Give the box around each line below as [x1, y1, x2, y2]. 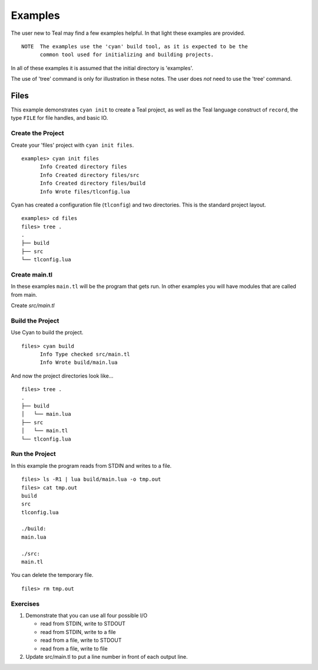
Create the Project [11, 129, 64, 137]
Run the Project [11, 450, 56, 458]
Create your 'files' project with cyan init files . [11, 142, 134, 149]
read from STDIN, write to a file [40, 628, 116, 635]
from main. [11, 291, 38, 298]
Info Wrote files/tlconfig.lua [39, 188, 131, 195]
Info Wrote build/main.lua [39, 359, 118, 366]
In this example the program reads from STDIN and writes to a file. [11, 462, 172, 469]
